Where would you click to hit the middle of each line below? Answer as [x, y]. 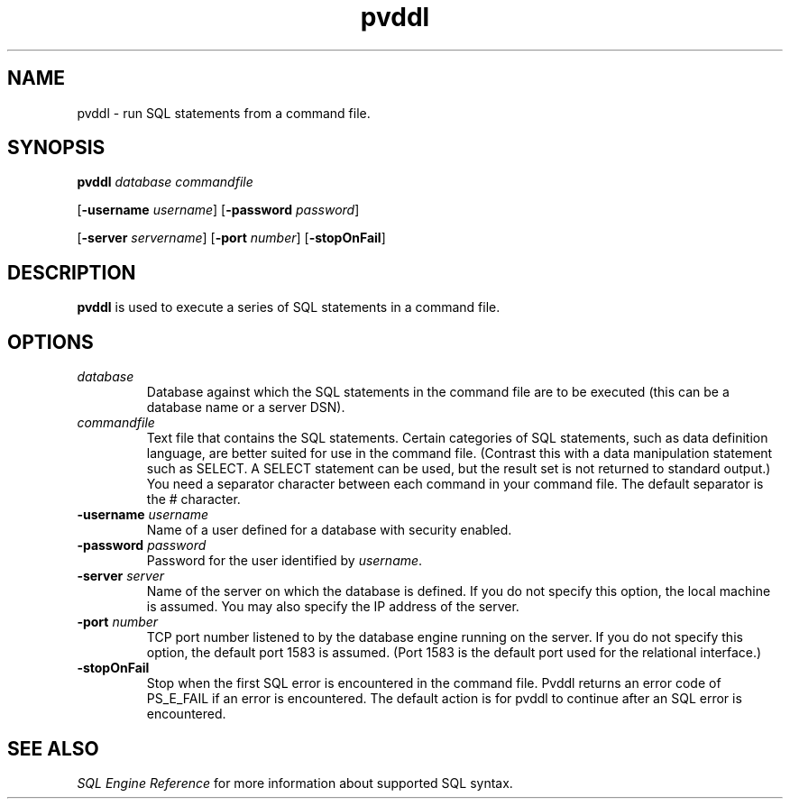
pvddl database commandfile [165, 182]
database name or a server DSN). [246, 408]
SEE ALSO [53, 748]
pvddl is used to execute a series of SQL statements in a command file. [289, 307]
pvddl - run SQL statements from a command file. [224, 113]
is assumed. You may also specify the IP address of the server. [333, 607]
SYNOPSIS [56, 148]
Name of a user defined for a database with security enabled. [329, 530]
